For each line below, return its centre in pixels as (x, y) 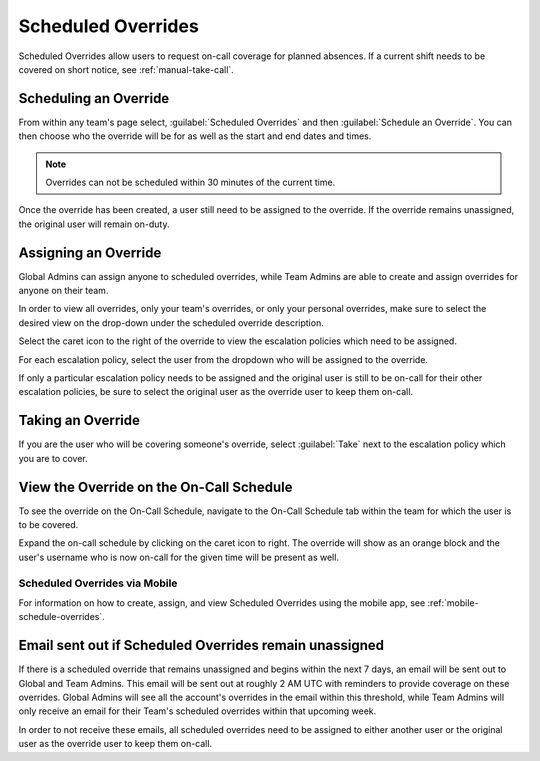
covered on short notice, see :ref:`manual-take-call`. (126, 69)
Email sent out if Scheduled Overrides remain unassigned (201, 645)
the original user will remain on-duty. (94, 224)
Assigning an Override (90, 252)
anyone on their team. (63, 291)
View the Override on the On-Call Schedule (155, 486)
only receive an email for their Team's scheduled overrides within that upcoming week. (197, 711)
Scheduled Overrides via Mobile (98, 583)
